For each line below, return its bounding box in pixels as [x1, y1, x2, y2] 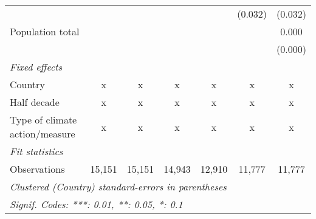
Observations [10, 162, 65, 176]
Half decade [10, 95, 60, 109]
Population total [10, 24, 80, 38]
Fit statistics [10, 144, 63, 158]
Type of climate [10, 113, 77, 127]
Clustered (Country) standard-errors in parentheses [10, 179, 227, 193]
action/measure [10, 127, 75, 141]
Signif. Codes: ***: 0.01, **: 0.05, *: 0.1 [10, 197, 183, 211]
